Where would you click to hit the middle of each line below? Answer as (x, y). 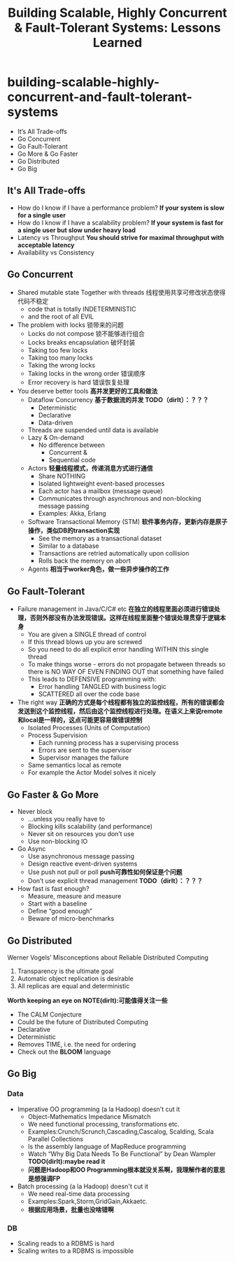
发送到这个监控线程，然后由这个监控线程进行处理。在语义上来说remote (120, 711)
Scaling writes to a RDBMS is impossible (76, 1251)
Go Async (31, 849)
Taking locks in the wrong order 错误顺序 (86, 373)
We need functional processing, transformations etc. (104, 1124)
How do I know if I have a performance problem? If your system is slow (121, 208)
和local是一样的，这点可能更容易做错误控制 (80, 720)
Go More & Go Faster (48, 154)
